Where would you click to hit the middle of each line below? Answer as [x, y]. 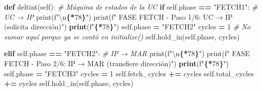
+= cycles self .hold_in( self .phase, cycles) [69, 83]
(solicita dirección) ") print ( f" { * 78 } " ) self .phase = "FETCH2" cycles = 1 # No [127, 27]
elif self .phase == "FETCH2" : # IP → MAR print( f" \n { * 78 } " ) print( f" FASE [127, 53]
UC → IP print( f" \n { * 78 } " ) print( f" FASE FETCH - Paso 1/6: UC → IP [119, 16]
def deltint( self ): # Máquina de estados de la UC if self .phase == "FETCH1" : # [131, 7]
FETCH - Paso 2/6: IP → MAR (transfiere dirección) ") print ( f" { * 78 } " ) [117, 63]
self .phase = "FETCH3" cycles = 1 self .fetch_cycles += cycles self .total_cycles [129, 73]
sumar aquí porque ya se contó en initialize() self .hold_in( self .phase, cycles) [122, 36]
